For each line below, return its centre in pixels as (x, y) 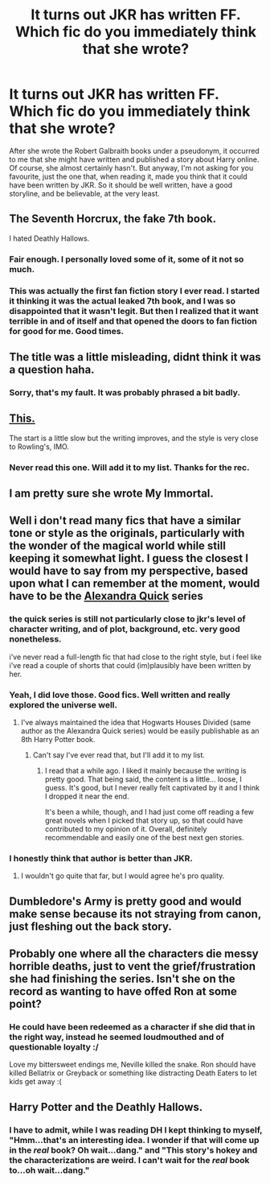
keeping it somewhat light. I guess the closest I (129, 558)
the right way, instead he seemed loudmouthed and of (117, 1038)
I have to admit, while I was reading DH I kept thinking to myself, (136, 1130)
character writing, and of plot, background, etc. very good (125, 629)
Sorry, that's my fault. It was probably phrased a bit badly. (125, 392)
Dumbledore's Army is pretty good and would (125, 901)
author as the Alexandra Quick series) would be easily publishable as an (140, 731)
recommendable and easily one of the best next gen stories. (144, 838)
